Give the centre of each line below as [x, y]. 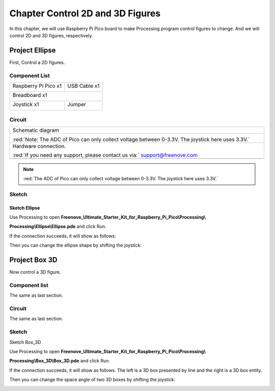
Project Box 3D [33, 260]
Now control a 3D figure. [35, 272]
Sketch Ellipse [25, 208]
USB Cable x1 [83, 86]
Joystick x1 [26, 104]
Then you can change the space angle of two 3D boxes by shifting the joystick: [92, 380]
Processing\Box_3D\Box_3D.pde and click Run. [60, 361]
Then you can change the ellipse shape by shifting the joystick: [76, 246]
